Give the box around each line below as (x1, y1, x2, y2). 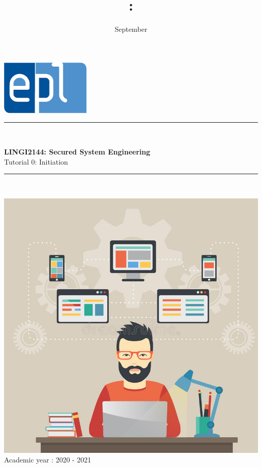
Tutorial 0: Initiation (4, 156, 68, 167)
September (114, 24, 148, 34)
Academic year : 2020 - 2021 (4, 454, 91, 465)
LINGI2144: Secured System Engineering (4, 146, 150, 157)
